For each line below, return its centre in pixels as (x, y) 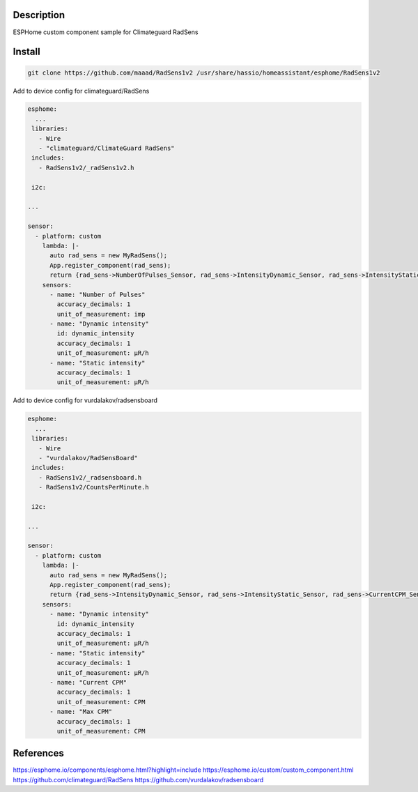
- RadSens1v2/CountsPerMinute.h (94, 487)
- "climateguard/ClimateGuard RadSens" (107, 148)
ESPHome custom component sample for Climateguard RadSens (106, 32)
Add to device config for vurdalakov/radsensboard (85, 400)
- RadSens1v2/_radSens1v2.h (87, 168)
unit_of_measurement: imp (101, 314)
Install (27, 52)
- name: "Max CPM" (81, 712)
